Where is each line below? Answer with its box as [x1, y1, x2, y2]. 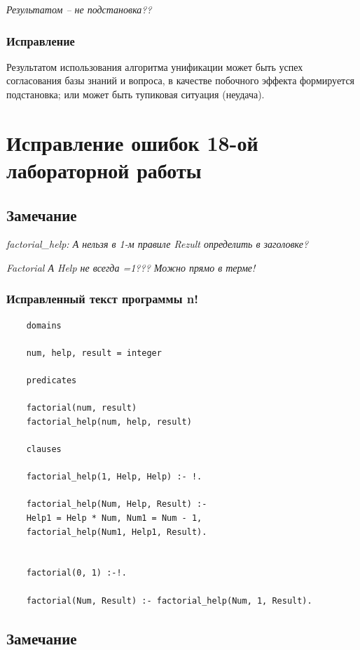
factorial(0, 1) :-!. [26, 568, 127, 578]
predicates [26, 376, 77, 386]
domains [26, 320, 62, 331]
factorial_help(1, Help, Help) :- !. [26, 472, 202, 482]
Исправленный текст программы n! [6, 290, 198, 307]
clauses [26, 444, 62, 455]
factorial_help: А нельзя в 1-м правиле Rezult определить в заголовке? [6, 237, 309, 251]
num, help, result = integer [26, 347, 162, 358]
